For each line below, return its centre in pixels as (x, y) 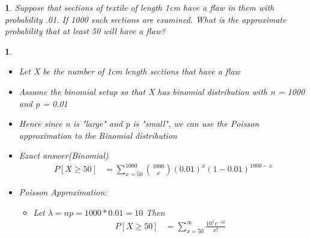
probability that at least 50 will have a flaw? (85, 31)
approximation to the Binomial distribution (98, 135)
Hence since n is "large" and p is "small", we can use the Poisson (139, 124)
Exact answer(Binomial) (64, 155)
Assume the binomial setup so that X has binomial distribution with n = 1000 (162, 91)
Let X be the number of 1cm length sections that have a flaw (129, 71)
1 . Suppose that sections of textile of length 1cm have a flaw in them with (140, 7)
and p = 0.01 (43, 103)
